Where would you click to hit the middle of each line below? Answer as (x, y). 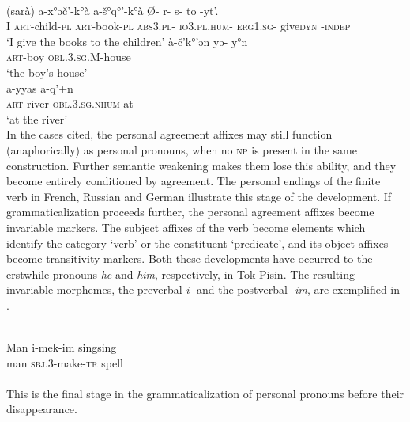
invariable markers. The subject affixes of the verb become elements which (186, 227)
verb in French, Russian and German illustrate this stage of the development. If (199, 196)
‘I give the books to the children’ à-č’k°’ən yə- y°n (127, 41)
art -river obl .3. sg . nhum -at (70, 103)
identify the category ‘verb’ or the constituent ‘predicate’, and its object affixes (197, 243)
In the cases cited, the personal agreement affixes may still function (169, 134)
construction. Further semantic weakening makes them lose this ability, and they (201, 165)
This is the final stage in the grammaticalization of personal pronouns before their (205, 393)
